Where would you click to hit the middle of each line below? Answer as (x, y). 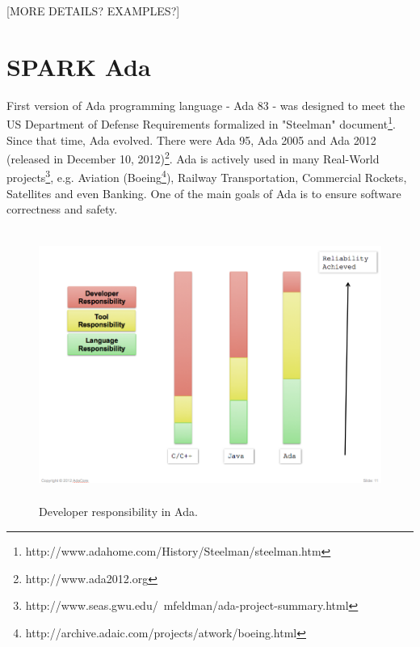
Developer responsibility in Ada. (118, 512)
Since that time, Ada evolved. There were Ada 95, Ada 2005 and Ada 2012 (191, 140)
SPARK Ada (79, 66)
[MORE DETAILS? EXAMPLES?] (93, 11)
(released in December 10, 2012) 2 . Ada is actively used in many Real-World (193, 157)
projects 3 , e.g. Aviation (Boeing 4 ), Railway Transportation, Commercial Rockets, (207, 176)
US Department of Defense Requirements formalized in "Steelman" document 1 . (201, 123)
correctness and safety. (62, 209)
